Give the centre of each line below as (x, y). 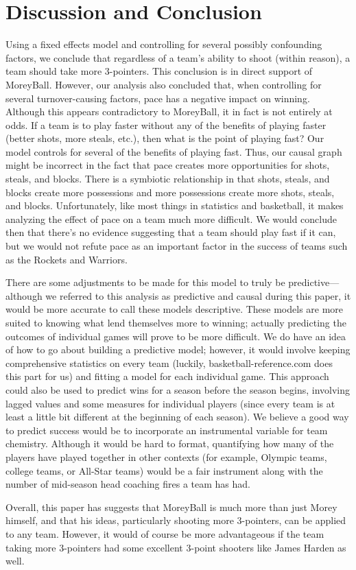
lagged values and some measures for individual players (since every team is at (170, 403)
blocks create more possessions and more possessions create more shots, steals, (170, 192)
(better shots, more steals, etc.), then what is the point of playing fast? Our (165, 138)
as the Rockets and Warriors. (67, 259)
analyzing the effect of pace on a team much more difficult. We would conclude (171, 218)
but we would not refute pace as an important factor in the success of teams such (177, 246)
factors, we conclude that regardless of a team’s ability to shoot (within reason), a (178, 57)
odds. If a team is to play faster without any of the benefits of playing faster (166, 124)
